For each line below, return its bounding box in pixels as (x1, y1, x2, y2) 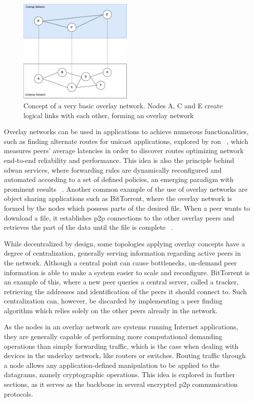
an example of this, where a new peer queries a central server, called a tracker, (4, 277, 239, 287)
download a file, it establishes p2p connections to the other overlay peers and (4, 212, 234, 222)
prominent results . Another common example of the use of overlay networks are (4, 183, 248, 194)
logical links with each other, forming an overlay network (23, 110, 194, 120)
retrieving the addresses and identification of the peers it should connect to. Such (4, 286, 247, 296)
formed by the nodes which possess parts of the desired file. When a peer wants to (4, 202, 250, 213)
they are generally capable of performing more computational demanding (4, 331, 223, 342)
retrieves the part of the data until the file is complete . (4, 222, 173, 232)
